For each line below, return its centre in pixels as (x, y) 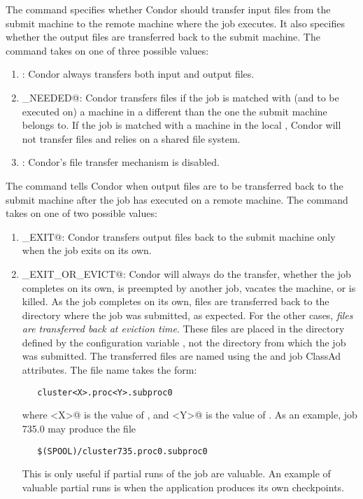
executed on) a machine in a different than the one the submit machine (175, 111)
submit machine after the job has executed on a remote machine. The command (177, 199)
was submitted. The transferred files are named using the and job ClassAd (181, 356)
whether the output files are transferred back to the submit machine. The (163, 37)
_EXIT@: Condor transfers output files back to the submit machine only (179, 236)
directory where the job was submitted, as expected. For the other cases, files (187, 315)
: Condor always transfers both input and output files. (138, 74)
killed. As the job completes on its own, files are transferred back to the (176, 301)
